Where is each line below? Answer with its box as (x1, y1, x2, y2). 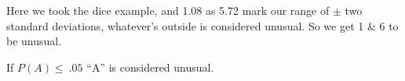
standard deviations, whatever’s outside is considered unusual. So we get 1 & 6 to (6, 17, 399, 33)
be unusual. (6, 33, 62, 49)
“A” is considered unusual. (86, 58, 214, 75)
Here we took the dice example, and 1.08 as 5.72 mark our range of (6, 2, 330, 18)
